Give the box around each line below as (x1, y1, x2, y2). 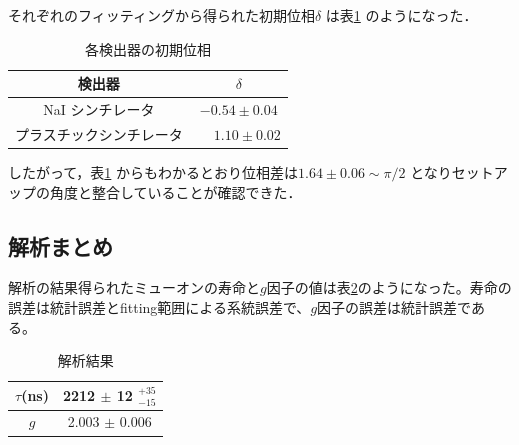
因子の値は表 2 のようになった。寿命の (266, 277, 512, 298)
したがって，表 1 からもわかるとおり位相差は (8, 161, 298, 182)
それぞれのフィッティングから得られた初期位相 (8, 5, 315, 25)
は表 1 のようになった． (325, 5, 478, 25)
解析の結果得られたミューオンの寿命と (8, 277, 260, 298)
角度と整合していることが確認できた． (49, 181, 302, 202)
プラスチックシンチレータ (15, 123, 183, 144)
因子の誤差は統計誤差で (317, 296, 471, 317)
